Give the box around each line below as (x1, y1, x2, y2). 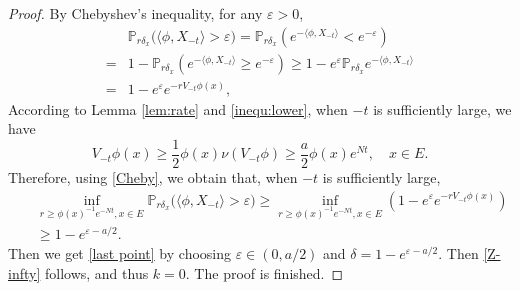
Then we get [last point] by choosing (8, 243, 232, 264)
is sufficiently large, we (373, 98, 512, 119)
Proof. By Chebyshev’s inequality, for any (8, 3, 263, 23)
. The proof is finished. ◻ (185, 263, 344, 284)
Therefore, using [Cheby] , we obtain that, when (8, 166, 298, 187)
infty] (8, 263, 41, 284)
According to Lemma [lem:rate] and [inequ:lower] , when (8, 98, 348, 119)
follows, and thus (44, 263, 149, 284)
